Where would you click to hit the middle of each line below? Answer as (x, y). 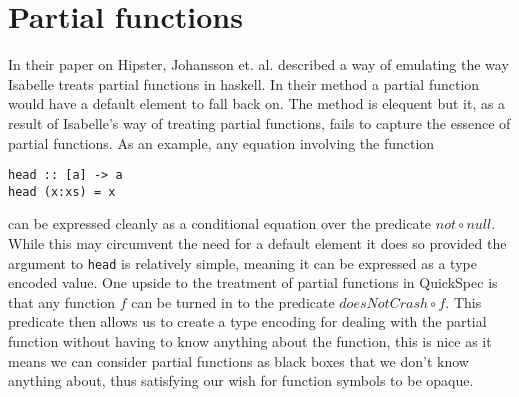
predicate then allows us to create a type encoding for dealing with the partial (247, 321)
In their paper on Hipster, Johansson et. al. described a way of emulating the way (258, 64)
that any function (61, 301)
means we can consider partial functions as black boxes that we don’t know (238, 360)
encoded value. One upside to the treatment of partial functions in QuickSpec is (253, 282)
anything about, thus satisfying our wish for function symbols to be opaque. (241, 380)
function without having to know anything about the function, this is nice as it (250, 341)
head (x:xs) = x (62, 191)
